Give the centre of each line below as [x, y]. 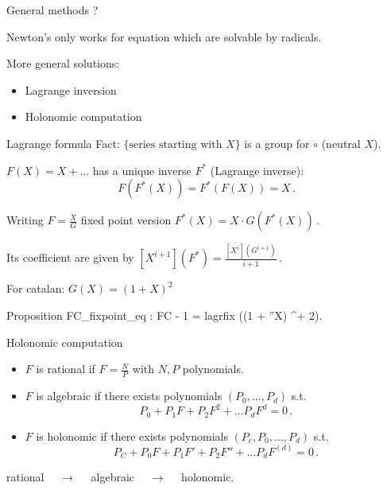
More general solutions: [63, 63]
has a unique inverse [142, 170]
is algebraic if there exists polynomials [129, 396]
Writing [25, 220]
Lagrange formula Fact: [63, 143]
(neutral [341, 143]
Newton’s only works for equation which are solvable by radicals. [164, 36]
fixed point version [126, 220]
